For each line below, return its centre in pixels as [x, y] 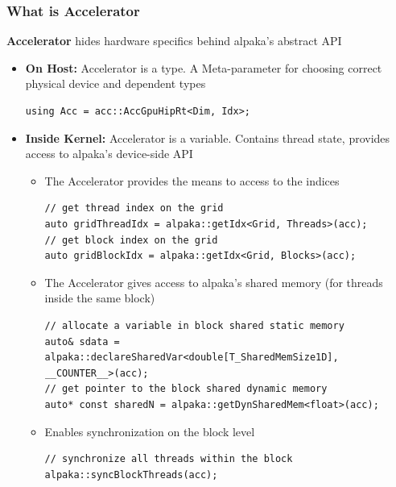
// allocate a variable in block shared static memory [194, 325]
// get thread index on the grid [134, 208]
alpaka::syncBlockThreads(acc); [131, 475]
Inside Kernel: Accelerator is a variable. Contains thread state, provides [208, 137]
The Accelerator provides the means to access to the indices [192, 180]
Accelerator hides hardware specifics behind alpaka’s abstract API [174, 41]
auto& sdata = [82, 341]
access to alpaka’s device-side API [109, 154]
